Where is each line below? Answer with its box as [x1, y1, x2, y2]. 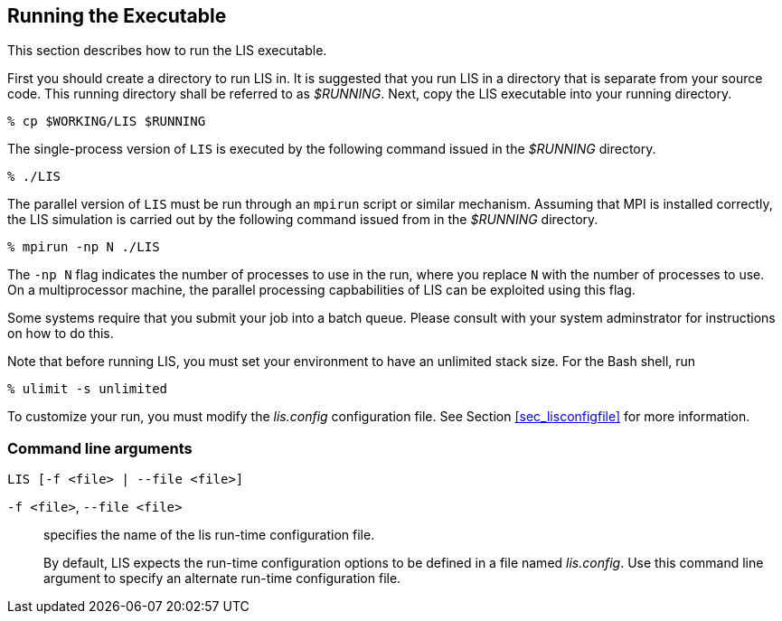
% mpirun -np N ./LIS [7, 240, 160, 255]
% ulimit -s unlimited [7, 381, 168, 397]
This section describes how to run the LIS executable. [7, 42, 327, 59]
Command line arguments [7, 438, 193, 457]
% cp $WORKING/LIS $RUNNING [7, 114, 206, 129]
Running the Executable [7, 5, 227, 27]
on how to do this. [7, 325, 114, 342]
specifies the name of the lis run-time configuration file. [43, 527, 375, 543]
